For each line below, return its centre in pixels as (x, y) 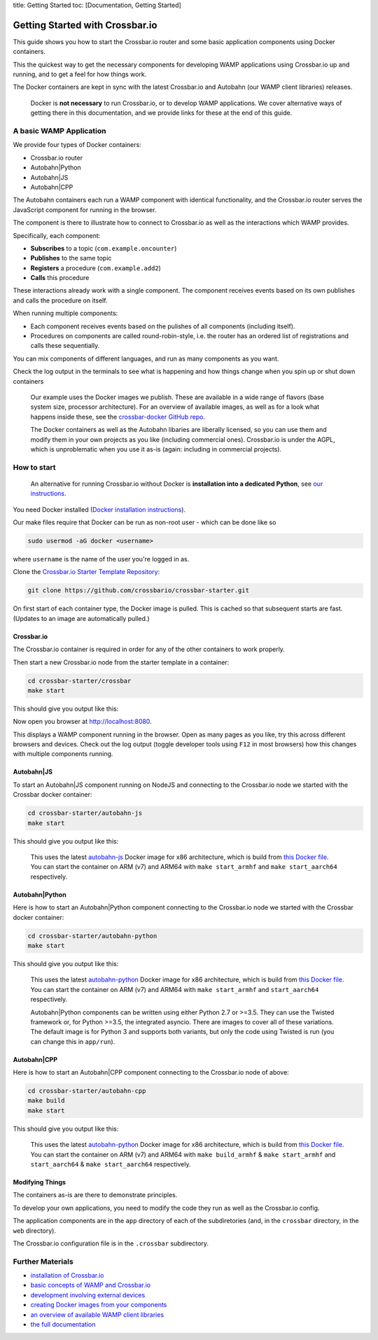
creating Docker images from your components (99, 1305)
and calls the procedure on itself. (60, 300)
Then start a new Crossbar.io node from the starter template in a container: (121, 662)
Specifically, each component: (57, 235)
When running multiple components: (65, 313)
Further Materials (43, 1262)
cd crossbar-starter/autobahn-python (92, 936)
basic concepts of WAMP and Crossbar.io (91, 1285)
